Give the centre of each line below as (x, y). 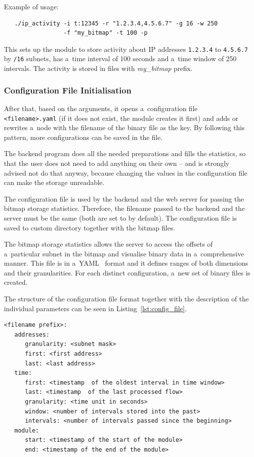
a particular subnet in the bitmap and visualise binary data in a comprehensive (124, 253)
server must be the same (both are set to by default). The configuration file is (120, 217)
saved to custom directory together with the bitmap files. (90, 227)
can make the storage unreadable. (54, 182)
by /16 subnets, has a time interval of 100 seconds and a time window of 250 (120, 58)
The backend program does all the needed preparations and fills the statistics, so (125, 153)
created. (16, 282)
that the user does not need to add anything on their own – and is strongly (117, 163)
